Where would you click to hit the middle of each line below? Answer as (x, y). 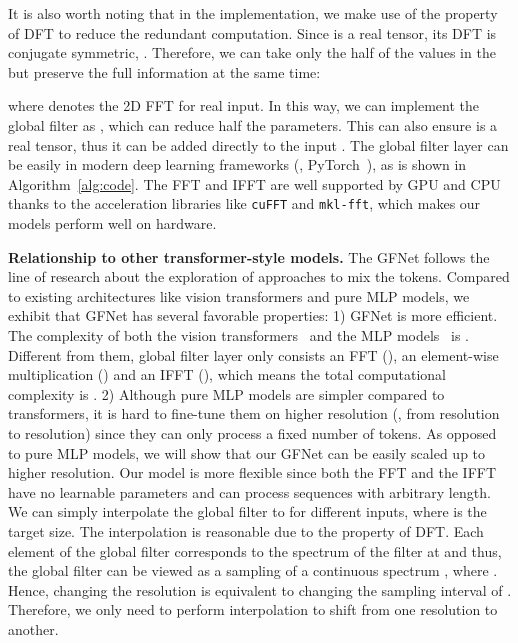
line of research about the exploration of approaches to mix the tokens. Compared (259, 276)
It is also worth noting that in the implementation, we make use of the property (253, 13)
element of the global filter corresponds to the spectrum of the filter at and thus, (255, 550)
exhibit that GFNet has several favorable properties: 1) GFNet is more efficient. (253, 315)
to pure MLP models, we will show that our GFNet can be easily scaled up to (247, 452)
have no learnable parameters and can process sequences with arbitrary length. (249, 491)
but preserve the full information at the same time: (164, 71)
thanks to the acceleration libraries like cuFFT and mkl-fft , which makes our (244, 203)
